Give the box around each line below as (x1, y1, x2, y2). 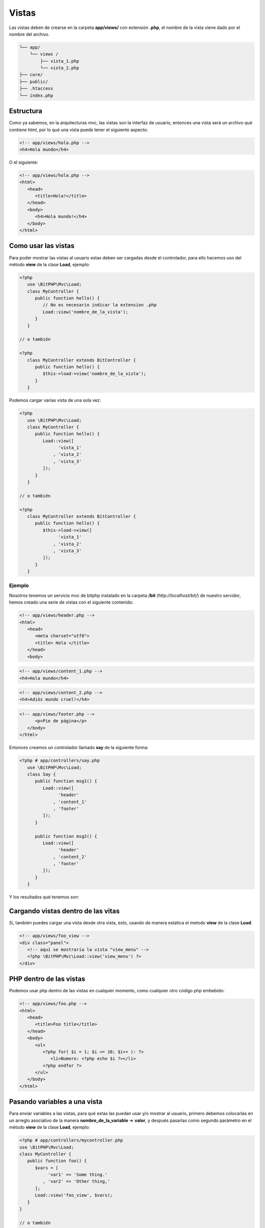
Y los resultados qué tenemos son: (9, 894, 79, 900)
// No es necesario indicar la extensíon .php (42, 302, 157, 308)
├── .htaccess (19, 86, 53, 91)
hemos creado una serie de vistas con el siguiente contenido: (9, 599, 133, 605)
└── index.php (19, 92, 53, 98)
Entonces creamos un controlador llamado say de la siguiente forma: (9, 745, 149, 751)
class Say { (27, 771, 56, 777)
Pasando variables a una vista (9, 1098, 103, 1106)
